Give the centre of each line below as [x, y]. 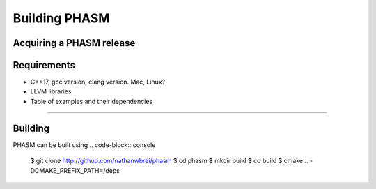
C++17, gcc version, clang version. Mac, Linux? [98, 82]
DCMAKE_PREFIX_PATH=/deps [75, 170]
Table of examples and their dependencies [92, 101]
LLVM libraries [51, 91]
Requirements [44, 65]
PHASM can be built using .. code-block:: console [84, 145]
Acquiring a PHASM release [74, 43]
